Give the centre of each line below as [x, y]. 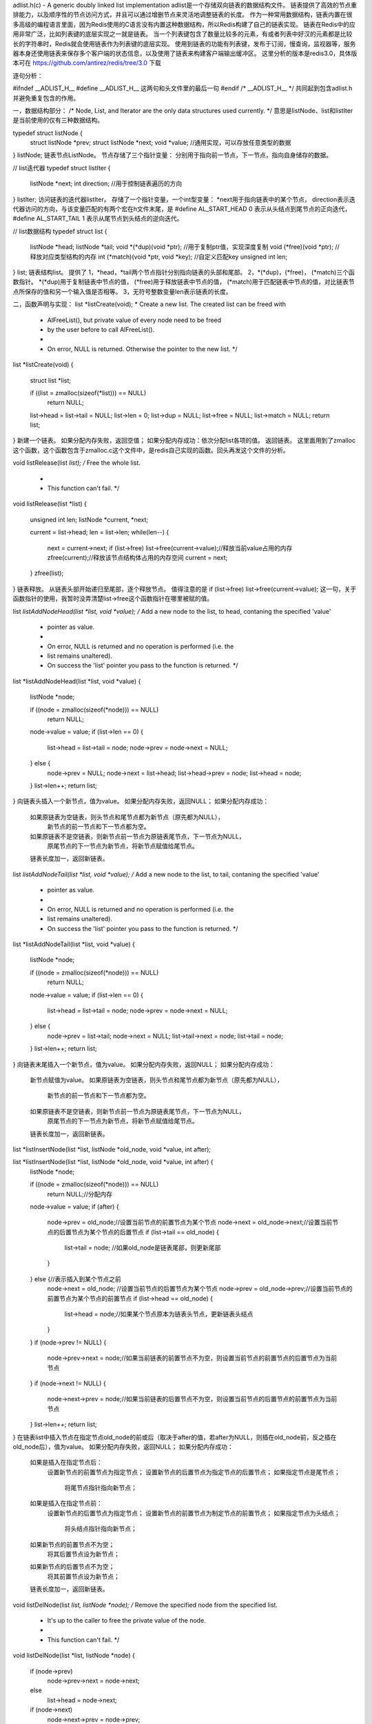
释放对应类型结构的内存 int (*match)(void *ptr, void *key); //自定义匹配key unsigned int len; [159, 257]
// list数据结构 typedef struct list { [60, 231]
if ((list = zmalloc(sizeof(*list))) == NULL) [88, 392]
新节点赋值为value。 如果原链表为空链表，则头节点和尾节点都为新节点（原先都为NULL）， [157, 1080]
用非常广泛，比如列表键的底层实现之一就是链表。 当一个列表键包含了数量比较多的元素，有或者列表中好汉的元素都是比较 [183, 34]
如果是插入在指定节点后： [66, 1463]
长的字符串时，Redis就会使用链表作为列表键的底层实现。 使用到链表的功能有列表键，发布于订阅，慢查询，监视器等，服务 [184, 43]
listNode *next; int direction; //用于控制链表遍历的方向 [106, 183]
